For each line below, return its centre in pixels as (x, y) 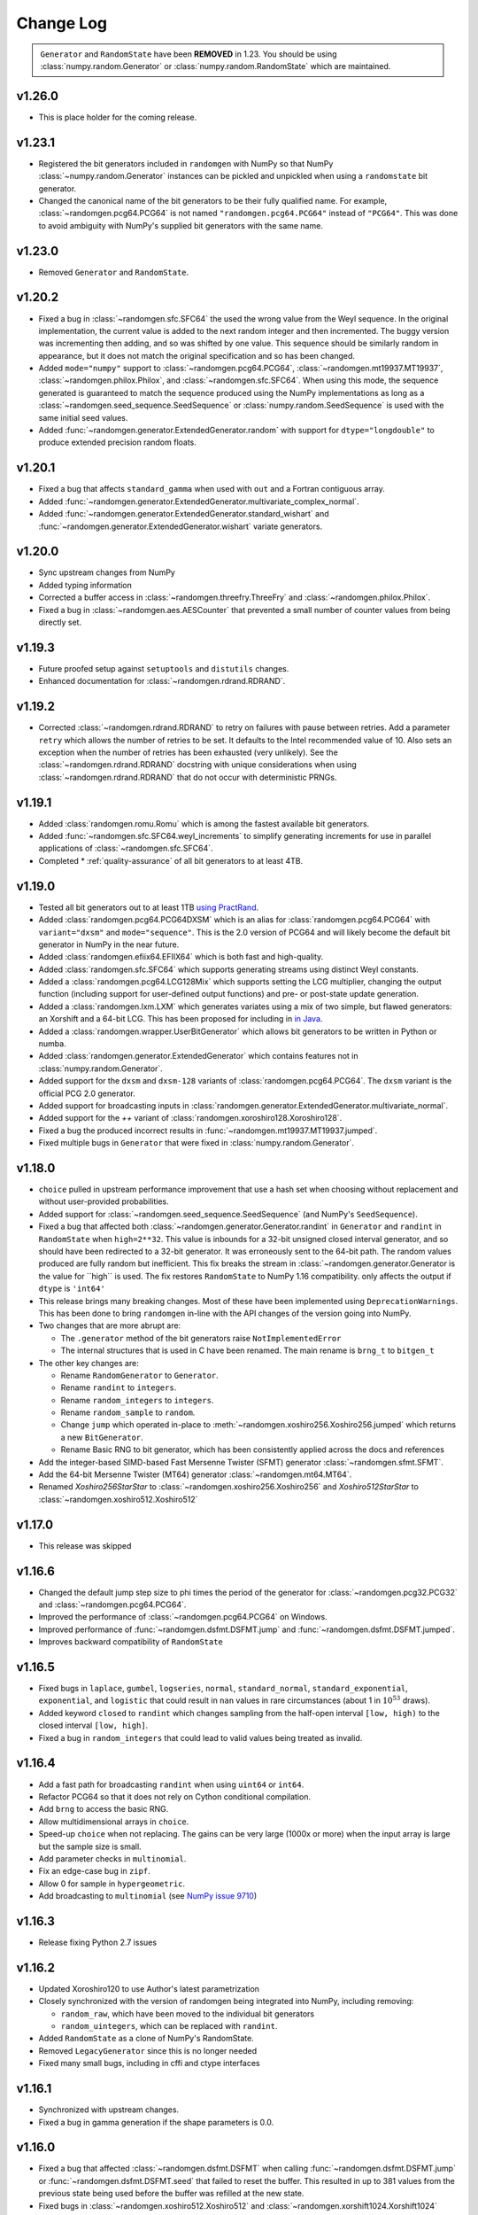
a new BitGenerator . (102, 1437)
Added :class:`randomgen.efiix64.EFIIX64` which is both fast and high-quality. (181, 957)
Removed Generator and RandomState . (114, 272)
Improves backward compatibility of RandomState (131, 1642)
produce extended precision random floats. (117, 442)
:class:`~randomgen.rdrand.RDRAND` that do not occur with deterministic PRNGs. (188, 777)
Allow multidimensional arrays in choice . (114, 1822)
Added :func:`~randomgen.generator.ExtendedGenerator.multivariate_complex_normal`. (199, 501)
